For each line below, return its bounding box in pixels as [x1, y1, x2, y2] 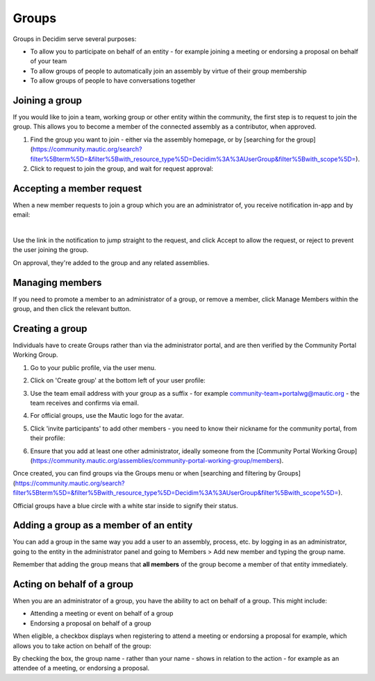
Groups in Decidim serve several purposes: [12, 35, 137, 43]
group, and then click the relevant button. [12, 305, 131, 313]
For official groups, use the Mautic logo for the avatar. [30, 412, 184, 420]
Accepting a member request [12, 183, 142, 194]
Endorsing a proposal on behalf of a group [30, 619, 152, 628]
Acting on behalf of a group [12, 578, 134, 590]
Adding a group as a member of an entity [12, 519, 193, 531]
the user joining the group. [12, 246, 89, 254]
